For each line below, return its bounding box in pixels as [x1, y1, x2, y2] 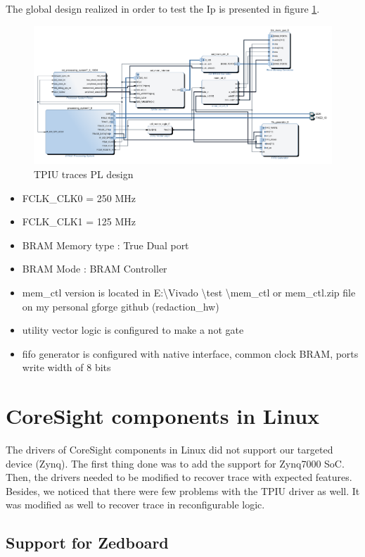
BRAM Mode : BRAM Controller [22, 261, 167, 276]
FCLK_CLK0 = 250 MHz [22, 190, 136, 205]
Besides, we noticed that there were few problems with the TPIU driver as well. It [6, 483, 360, 498]
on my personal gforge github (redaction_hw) [22, 299, 219, 313]
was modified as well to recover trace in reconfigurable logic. [6, 497, 265, 512]
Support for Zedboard [6, 532, 169, 553]
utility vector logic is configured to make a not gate [22, 323, 244, 337]
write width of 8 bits [22, 360, 111, 375]
